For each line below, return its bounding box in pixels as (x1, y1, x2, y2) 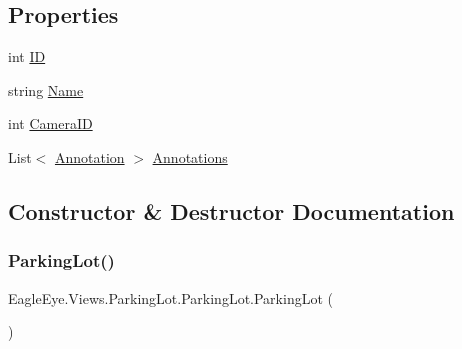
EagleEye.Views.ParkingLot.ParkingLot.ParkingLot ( (8, 287, 333, 308)
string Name (8, 79, 84, 100)
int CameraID (8, 113, 93, 134)
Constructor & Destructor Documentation (8, 195, 455, 226)
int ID (8, 46, 46, 67)
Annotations (152, 146, 228, 167)
